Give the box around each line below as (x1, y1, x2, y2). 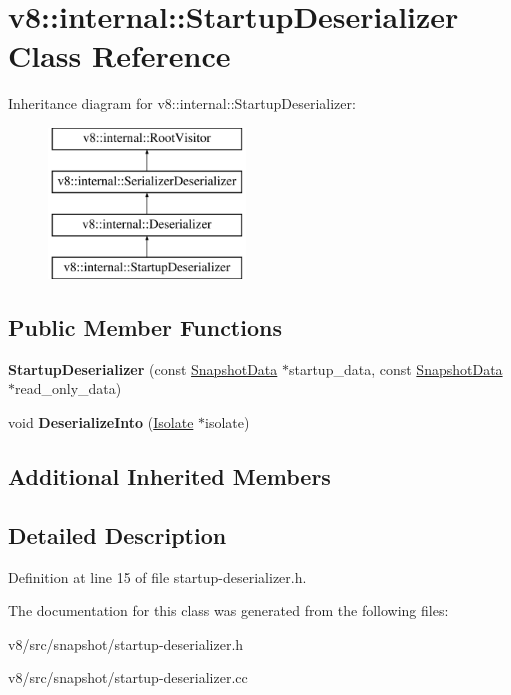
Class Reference (8, 35, 231, 76)
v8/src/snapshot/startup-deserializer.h (8, 633, 244, 654)
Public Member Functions (8, 312, 282, 343)
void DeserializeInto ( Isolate (8, 412, 194, 433)
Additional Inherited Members (8, 461, 331, 492)
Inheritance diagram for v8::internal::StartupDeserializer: (8, 93, 356, 114)
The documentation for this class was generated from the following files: (8, 600, 449, 621)
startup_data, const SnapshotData (288, 358, 503, 379)
